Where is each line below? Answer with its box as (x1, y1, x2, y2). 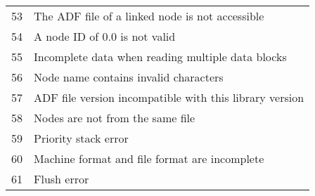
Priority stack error (34, 130, 129, 146)
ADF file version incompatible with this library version (34, 89, 304, 105)
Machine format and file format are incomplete (34, 150, 264, 166)
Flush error (34, 171, 89, 187)
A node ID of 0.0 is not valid (34, 28, 176, 44)
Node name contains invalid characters (34, 69, 224, 85)
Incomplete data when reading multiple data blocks (34, 48, 287, 65)
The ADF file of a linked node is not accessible (34, 8, 264, 24)
